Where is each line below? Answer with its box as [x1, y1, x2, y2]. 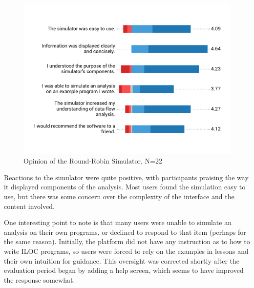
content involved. [4, 201, 55, 211]
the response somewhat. [4, 274, 75, 285]
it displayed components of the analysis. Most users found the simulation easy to [4, 182, 246, 192]
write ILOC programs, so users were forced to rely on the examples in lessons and [4, 246, 249, 256]
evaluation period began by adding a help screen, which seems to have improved [4, 265, 244, 275]
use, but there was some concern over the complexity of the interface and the [4, 191, 234, 202]
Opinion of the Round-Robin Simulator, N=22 [23, 156, 162, 166]
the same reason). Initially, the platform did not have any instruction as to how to [4, 236, 250, 247]
